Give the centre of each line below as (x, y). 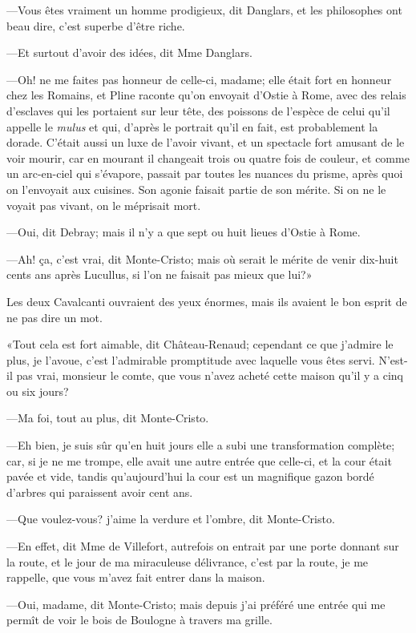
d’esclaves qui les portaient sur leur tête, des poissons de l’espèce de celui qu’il (198, 110)
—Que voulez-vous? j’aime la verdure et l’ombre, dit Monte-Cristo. (171, 519)
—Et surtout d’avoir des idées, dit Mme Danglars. (129, 52)
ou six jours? (38, 391)
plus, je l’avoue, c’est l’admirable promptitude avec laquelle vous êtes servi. (191, 359)
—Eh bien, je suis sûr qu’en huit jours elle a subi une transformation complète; (201, 445)
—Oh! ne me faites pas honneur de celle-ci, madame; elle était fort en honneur (199, 79)
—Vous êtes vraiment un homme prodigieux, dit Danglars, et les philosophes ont (204, 10)
